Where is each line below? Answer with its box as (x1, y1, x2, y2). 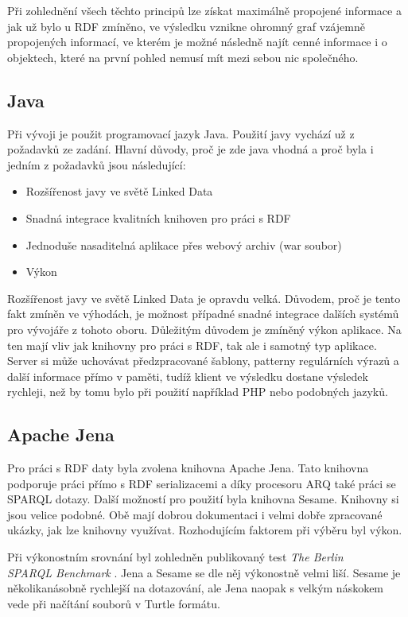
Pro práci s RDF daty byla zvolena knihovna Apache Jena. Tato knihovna (7, 460, 369, 476)
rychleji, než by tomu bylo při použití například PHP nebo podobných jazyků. (7, 383, 388, 400)
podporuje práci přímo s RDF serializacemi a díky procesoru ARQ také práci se (7, 475, 396, 491)
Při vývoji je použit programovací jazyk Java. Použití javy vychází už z (7, 125, 355, 142)
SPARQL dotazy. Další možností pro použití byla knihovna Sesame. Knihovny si (7, 491, 399, 507)
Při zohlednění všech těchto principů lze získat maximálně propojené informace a (7, 2, 402, 18)
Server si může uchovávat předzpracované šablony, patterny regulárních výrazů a (7, 352, 399, 369)
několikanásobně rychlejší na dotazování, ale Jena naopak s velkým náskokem (7, 580, 384, 596)
